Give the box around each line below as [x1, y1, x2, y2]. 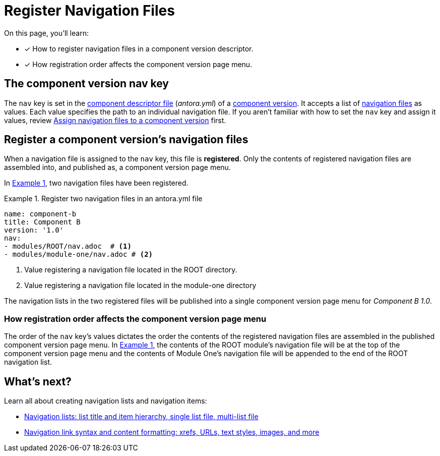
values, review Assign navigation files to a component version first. [4, 116, 226, 125]
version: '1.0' [4, 226, 64, 235]
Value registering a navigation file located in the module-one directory [24, 281, 257, 290]
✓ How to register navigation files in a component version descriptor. [24, 44, 254, 53]
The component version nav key [4, 77, 169, 90]
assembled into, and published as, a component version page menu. [4, 163, 231, 172]
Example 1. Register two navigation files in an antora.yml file [4, 194, 203, 203]
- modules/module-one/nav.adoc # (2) [4, 250, 153, 259]
